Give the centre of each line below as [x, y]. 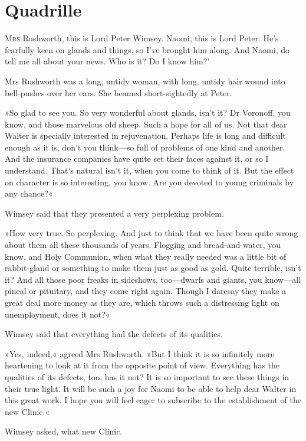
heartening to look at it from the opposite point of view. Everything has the [142, 365]
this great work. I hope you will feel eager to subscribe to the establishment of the [153, 400]
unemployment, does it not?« [57, 314]
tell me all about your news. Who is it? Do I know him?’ [107, 61]
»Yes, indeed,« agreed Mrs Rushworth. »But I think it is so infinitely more [140, 353]
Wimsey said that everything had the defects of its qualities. [114, 334]
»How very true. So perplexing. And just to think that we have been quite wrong [152, 233]
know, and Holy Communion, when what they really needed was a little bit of [146, 256]
